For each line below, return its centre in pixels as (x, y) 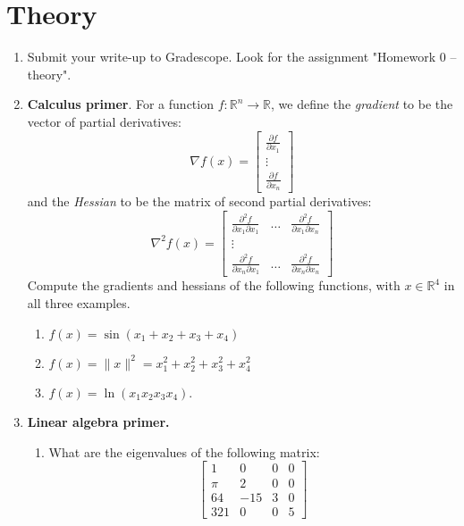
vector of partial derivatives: (104, 121)
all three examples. (79, 302)
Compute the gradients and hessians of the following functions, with (214, 285)
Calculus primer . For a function (120, 104)
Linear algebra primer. (98, 422)
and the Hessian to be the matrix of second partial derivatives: (199, 201)
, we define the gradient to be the (362, 104)
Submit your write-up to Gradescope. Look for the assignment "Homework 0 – (242, 57)
